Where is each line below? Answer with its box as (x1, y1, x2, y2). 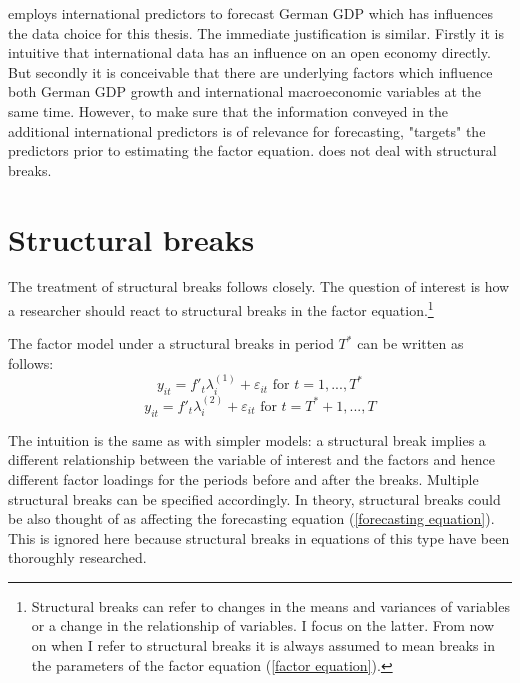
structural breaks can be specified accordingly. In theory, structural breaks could (8, 488, 501, 509)
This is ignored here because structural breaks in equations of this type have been (8, 527, 510, 548)
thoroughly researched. (8, 547, 147, 568)
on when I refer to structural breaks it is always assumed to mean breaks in (31, 635, 495, 656)
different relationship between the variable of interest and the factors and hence (8, 449, 495, 470)
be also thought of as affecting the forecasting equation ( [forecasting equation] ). (8, 508, 495, 529)
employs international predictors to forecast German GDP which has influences (8, 3, 493, 23)
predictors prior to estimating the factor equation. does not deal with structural (8, 140, 497, 161)
